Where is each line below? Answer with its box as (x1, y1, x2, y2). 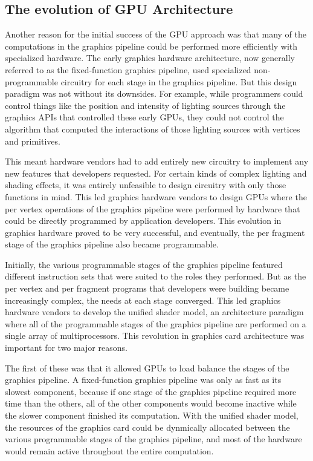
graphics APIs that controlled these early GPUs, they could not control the (5, 111, 284, 123)
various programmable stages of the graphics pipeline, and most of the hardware (5, 433, 302, 445)
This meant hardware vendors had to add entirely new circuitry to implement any (5, 155, 309, 168)
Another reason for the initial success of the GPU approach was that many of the (5, 28, 306, 41)
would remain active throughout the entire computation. (5, 444, 214, 457)
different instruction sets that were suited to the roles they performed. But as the (5, 270, 306, 283)
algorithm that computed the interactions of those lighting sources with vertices (5, 122, 300, 135)
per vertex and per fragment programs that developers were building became (5, 282, 289, 295)
